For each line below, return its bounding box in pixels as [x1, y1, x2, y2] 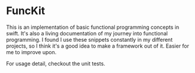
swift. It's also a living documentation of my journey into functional [6, 29, 168, 36]
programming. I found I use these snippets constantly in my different [6, 36, 173, 43]
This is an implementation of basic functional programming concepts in [6, 24, 180, 31]
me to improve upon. [6, 48, 57, 55]
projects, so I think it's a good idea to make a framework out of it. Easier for [6, 42, 190, 49]
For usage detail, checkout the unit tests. [6, 60, 105, 67]
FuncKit [6, 4, 45, 18]
